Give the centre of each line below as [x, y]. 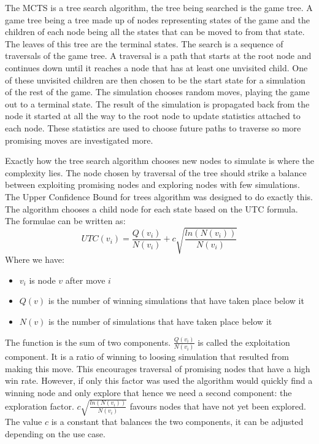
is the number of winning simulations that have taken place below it [176, 301]
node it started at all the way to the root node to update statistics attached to [153, 116]
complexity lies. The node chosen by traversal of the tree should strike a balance [156, 172]
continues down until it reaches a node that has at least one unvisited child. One [156, 67]
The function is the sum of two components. [88, 342]
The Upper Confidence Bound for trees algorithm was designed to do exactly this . [159, 196]
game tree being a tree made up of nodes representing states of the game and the [158, 19]
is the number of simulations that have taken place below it [160, 321]
